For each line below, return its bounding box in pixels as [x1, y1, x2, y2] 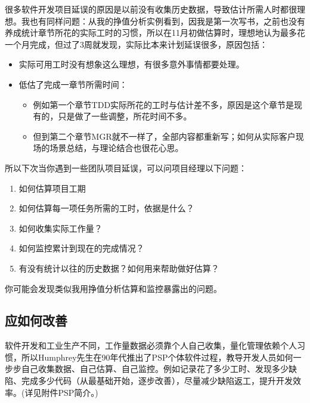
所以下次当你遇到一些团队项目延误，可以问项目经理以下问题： [5, 161, 247, 174]
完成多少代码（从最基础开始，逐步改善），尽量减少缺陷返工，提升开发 [21, 374, 293, 387]
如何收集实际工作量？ [18, 222, 103, 234]
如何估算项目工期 [18, 181, 86, 194]
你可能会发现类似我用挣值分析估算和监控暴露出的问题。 [5, 282, 222, 294]
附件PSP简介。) [41, 386, 98, 398]
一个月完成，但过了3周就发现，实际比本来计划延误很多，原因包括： [5, 38, 268, 50]
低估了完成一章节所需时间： [18, 78, 128, 90]
